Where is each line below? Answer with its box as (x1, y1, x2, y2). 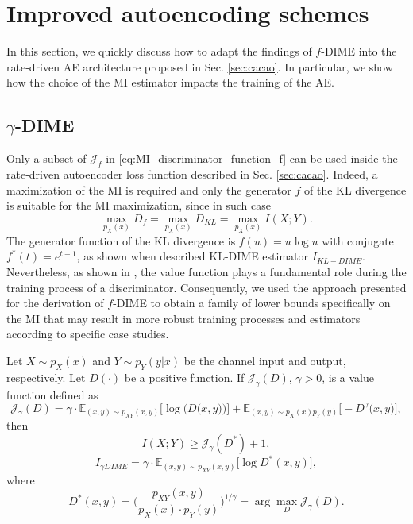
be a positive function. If (124, 368, 245, 385)
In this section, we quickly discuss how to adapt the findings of (6, 43, 312, 60)
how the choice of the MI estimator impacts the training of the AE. (6, 74, 335, 91)
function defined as (6, 386, 98, 403)
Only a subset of (6, 150, 87, 167)
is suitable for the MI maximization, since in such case (6, 197, 271, 214)
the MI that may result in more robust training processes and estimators (6, 310, 361, 326)
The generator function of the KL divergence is (6, 232, 236, 249)
